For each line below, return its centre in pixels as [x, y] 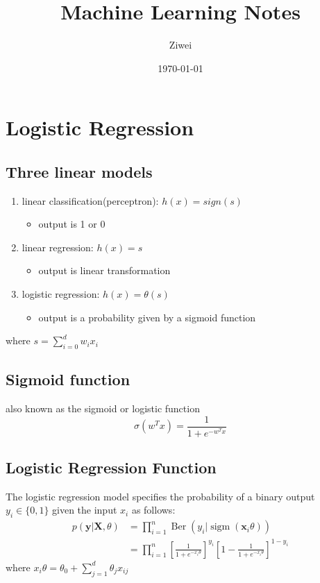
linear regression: [58, 247]
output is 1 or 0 [72, 224]
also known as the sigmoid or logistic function [103, 408]
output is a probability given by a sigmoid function [147, 317]
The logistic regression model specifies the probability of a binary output [160, 496]
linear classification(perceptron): [90, 200]
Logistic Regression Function [111, 467]
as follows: [153, 510]
